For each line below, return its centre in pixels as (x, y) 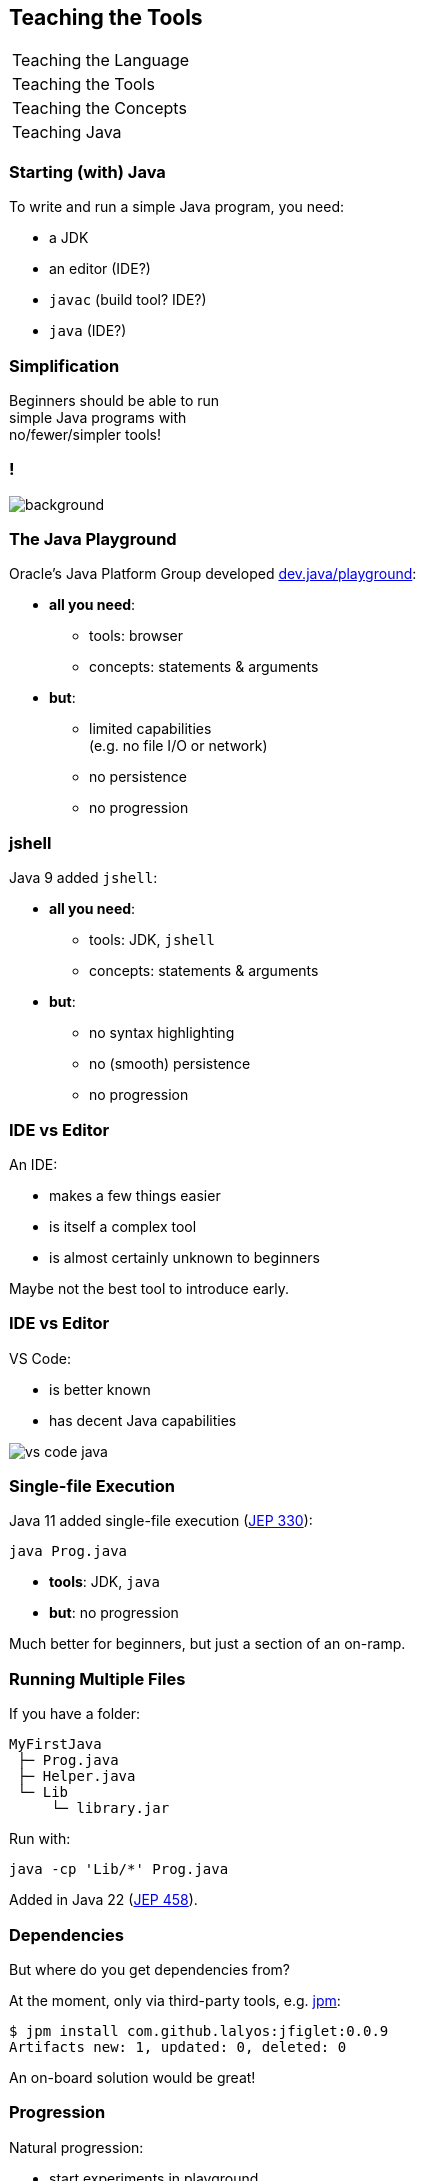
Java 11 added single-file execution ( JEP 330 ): (161, 1521)
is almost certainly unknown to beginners (184, 1257)
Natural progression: (76, 2147)
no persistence (138, 777)
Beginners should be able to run (114, 400)
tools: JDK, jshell (152, 940)
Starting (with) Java (87, 171)
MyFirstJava (55, 1744)
